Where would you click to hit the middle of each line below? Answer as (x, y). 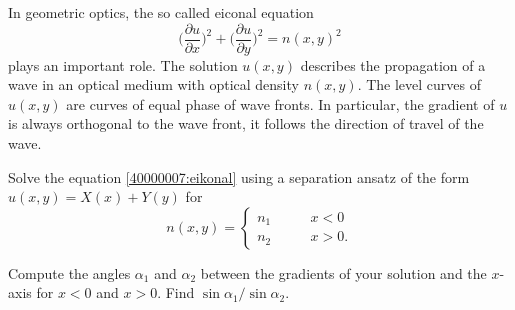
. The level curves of (419, 84)
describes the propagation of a (393, 64)
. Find (176, 292)
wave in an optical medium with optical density (153, 84)
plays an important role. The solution (123, 64)
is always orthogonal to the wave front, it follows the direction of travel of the (246, 123)
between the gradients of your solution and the (343, 272)
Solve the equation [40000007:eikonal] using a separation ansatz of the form (239, 176)
